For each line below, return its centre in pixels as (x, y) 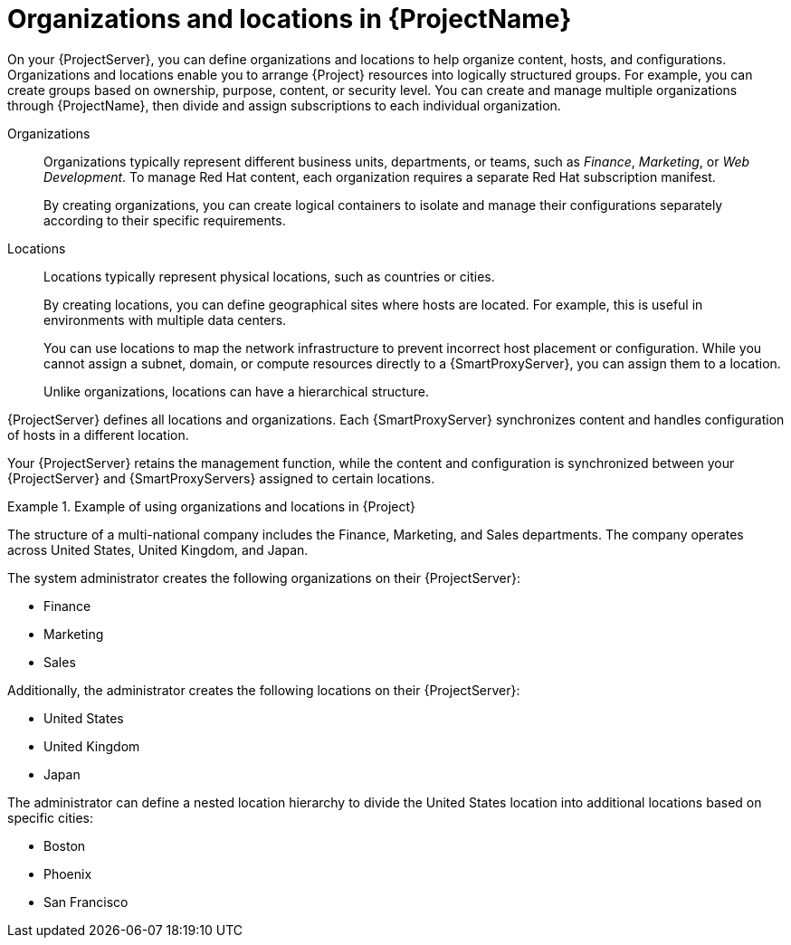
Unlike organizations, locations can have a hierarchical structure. (237, 391)
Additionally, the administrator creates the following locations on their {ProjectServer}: (264, 690)
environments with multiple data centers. (165, 320)
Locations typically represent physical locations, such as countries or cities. (269, 276)
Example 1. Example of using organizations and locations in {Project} (212, 506)
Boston (65, 845)
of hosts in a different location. (98, 434)
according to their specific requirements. (165, 220)
